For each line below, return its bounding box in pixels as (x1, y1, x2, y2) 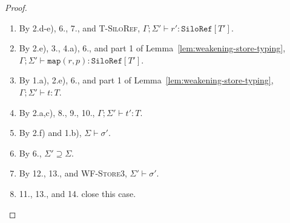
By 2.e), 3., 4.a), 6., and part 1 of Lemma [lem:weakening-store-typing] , (19, 42, 286, 54)
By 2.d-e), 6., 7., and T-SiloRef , (19, 21, 140, 34)
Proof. (5, 1, 27, 13)
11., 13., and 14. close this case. (19, 187, 136, 199)
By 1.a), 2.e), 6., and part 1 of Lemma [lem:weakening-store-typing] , (19, 74, 274, 86)
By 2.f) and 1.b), (19, 126, 82, 139)
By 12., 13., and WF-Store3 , (19, 167, 127, 179)
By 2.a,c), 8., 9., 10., (19, 106, 95, 118)
